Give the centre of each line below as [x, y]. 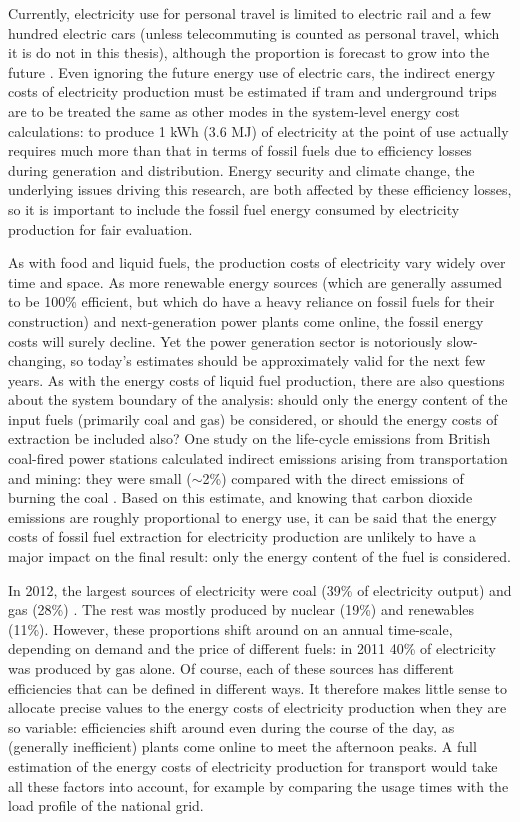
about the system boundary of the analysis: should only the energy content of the [258, 399]
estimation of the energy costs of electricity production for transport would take [253, 765]
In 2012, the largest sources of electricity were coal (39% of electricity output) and [260, 589]
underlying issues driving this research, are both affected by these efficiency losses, [260, 189]
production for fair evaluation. [100, 228]
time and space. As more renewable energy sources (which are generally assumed [255, 281]
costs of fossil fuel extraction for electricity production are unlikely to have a [242, 536]
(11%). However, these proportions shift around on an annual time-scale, [230, 628]
